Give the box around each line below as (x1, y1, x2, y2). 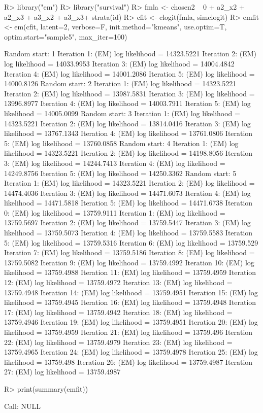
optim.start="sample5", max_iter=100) (4, 31, 127, 42)
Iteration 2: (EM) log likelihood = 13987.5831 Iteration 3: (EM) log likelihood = (4, 88, 255, 98)
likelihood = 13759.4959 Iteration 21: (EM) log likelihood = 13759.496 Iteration (4, 327, 253, 337)
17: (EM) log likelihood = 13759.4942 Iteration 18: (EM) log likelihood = (4, 306, 233, 317)
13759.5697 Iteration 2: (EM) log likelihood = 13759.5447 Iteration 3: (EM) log (4, 217, 251, 228)
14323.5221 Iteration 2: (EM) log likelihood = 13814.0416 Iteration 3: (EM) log (4, 118, 251, 128)
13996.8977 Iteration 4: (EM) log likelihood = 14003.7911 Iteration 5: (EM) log (4, 98, 251, 109)
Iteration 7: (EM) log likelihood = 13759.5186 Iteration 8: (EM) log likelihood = (4, 247, 255, 258)
